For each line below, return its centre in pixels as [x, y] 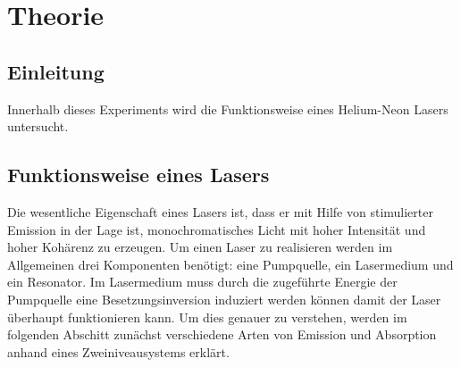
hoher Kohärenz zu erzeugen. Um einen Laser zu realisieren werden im [200, 247]
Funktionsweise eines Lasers [138, 175]
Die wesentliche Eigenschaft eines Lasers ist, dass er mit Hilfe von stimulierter [220, 211]
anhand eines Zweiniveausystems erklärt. [118, 351]
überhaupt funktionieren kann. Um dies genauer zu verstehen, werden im [207, 317]
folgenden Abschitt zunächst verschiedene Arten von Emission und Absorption [222, 334]
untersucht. [38, 126]
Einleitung [56, 71]
